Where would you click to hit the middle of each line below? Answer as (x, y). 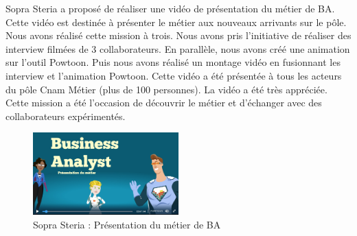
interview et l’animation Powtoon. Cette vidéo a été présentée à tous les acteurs (174, 75)
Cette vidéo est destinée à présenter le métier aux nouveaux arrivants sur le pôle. (176, 22)
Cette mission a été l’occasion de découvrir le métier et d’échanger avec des (164, 103)
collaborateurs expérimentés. (66, 116)
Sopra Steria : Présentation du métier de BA (127, 224)
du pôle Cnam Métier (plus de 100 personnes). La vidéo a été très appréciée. (166, 89)
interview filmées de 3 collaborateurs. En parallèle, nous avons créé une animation (178, 48)
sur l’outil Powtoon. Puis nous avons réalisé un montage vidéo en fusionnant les (173, 62)
